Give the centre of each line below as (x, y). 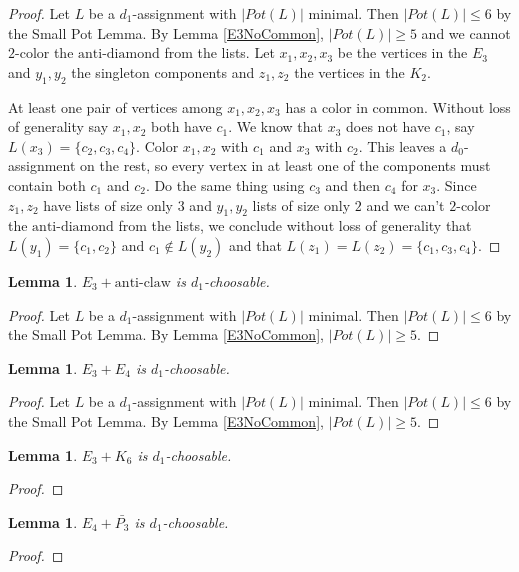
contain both (47, 184)
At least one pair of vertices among (115, 106)
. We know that (276, 126)
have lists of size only (108, 204)
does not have (388, 126)
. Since (456, 184)
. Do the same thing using (225, 184)
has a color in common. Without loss (398, 106)
